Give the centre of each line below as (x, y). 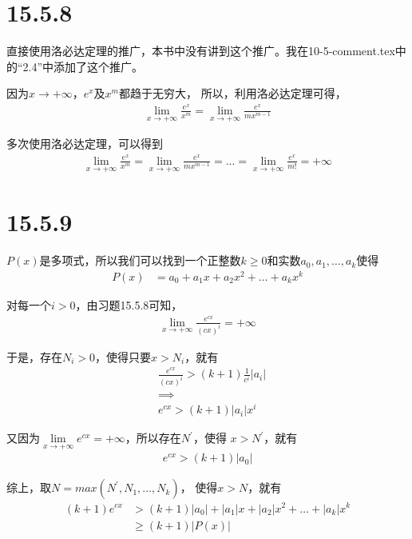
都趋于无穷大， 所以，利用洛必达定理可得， (232, 93)
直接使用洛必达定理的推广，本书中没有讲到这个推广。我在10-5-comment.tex (201, 51)
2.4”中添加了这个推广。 (83, 66)
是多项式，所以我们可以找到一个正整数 (140, 260)
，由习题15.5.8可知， (129, 304)
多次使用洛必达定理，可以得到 (85, 144)
